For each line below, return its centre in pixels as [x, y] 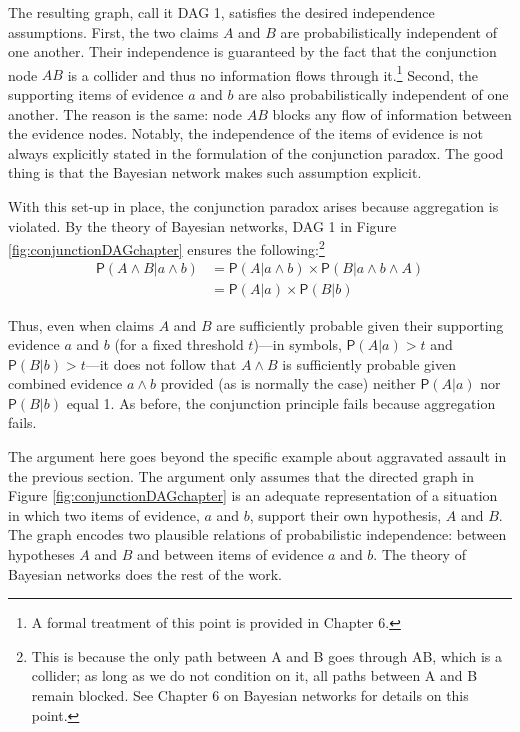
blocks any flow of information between [392, 113]
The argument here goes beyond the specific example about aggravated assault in [257, 456]
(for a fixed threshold [179, 344]
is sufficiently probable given [369, 363]
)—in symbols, [297, 344]
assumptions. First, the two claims [113, 31]
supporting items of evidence [96, 94]
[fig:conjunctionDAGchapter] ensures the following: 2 [166, 247]
